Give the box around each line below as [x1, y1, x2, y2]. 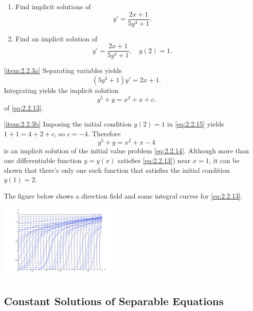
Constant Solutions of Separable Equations [4, 293, 224, 309]
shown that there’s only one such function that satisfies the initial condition [4, 165, 230, 175]
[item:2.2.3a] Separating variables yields [4, 65, 122, 75]
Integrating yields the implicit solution [4, 85, 119, 95]
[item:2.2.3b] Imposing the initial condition [4, 119, 132, 129]
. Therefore [88, 128, 121, 138]
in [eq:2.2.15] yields [167, 119, 224, 129]
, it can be [209, 155, 240, 165]
